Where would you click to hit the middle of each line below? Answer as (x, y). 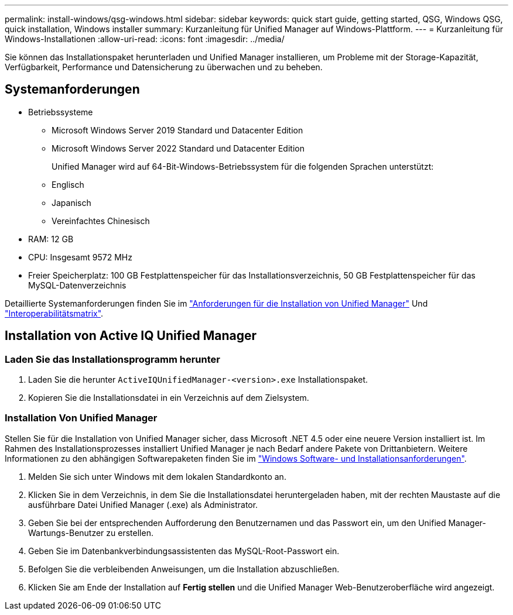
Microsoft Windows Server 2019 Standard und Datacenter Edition (177, 130)
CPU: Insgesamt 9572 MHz (80, 257)
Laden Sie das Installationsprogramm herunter (112, 359)
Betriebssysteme (61, 112)
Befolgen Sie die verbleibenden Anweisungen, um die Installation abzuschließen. (184, 569)
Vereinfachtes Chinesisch (101, 221)
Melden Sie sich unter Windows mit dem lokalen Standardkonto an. (157, 476)
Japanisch (71, 202)
